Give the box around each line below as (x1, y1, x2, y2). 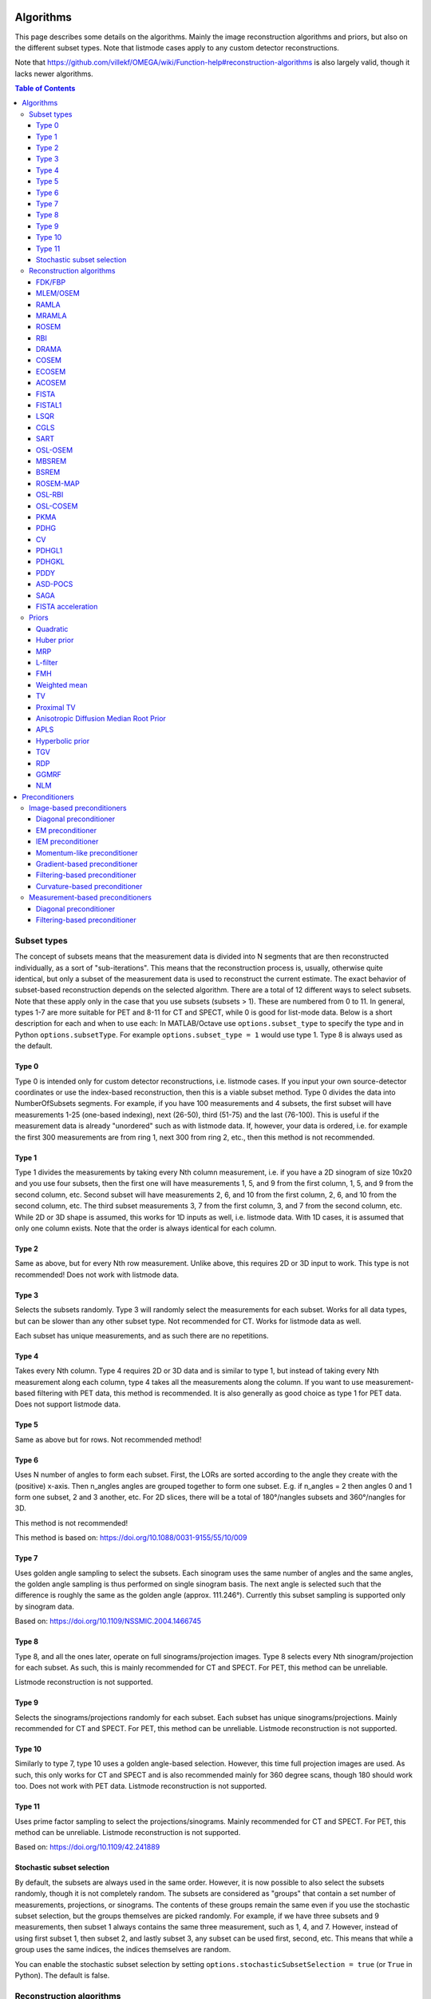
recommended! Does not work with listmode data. (14, 1270, 180, 1279)
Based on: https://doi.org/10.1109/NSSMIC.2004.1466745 (14, 1616, 201, 1626)
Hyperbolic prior (36, 736, 90, 745)
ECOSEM (36, 366, 66, 376)
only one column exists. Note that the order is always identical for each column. (14, 1223, 277, 1233)
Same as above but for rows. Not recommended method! (14, 1434, 202, 1444)
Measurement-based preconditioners (29, 892, 152, 903)
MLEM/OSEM (36, 289, 80, 298)
